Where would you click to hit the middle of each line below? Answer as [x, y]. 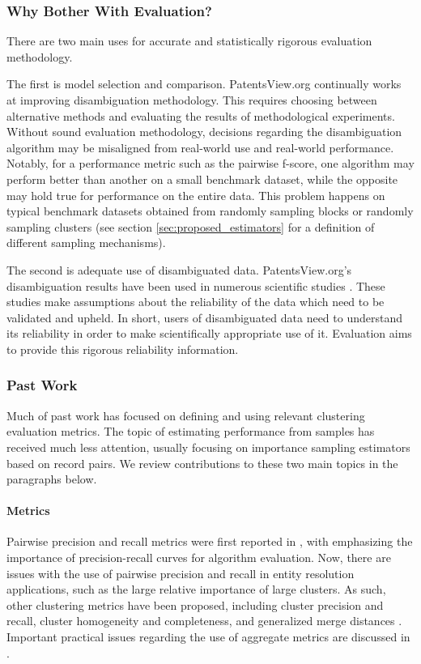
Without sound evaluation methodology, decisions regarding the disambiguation [204, 132]
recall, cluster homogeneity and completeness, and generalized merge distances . [204, 621]
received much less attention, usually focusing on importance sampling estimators [208, 447]
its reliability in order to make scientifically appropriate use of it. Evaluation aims [209, 333]
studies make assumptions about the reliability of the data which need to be [196, 302]
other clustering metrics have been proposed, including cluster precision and [195, 604]
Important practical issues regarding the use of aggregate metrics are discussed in [208, 637]
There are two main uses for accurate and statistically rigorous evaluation [189, 41]
